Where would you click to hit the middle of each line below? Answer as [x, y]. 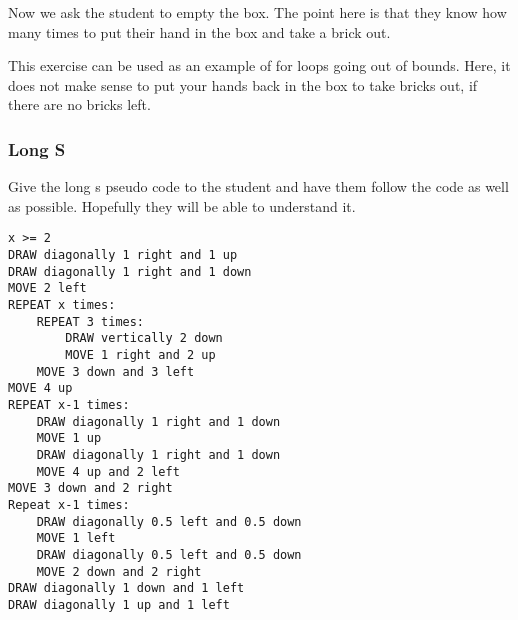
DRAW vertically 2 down [144, 338]
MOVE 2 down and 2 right [119, 571]
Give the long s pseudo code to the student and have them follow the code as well [258, 186]
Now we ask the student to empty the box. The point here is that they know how [257, 12]
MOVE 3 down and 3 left [115, 371]
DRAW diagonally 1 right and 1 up [123, 255]
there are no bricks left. [79, 104]
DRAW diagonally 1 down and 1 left [126, 588]
